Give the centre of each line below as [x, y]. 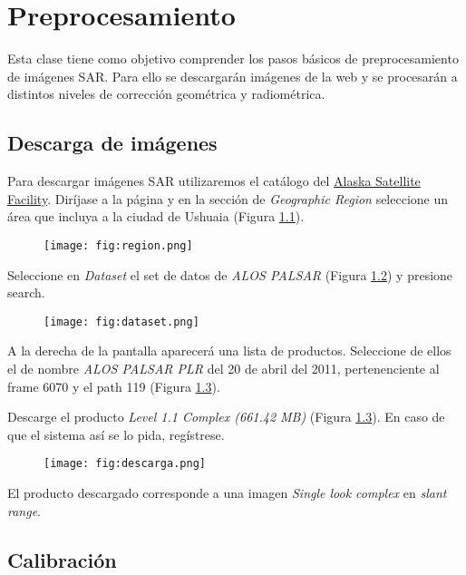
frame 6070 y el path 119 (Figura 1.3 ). [114, 386]
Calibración [62, 559]
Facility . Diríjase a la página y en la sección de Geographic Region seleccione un [228, 198]
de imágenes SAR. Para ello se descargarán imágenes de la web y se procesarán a [233, 76]
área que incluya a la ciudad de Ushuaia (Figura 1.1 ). [156, 216]
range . [24, 510]
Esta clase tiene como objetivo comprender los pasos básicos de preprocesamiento [233, 58]
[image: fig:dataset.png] [121, 322]
